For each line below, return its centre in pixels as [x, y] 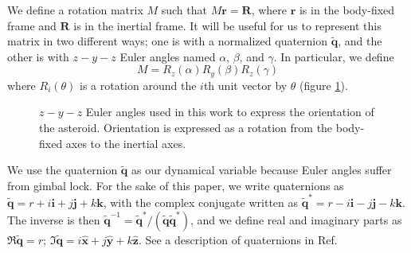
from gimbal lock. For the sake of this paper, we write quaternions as [176, 185]
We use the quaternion [63, 170]
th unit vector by [245, 85]
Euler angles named [168, 56]
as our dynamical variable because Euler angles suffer [262, 170]
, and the [360, 41]
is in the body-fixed [347, 10]
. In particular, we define [334, 56]
